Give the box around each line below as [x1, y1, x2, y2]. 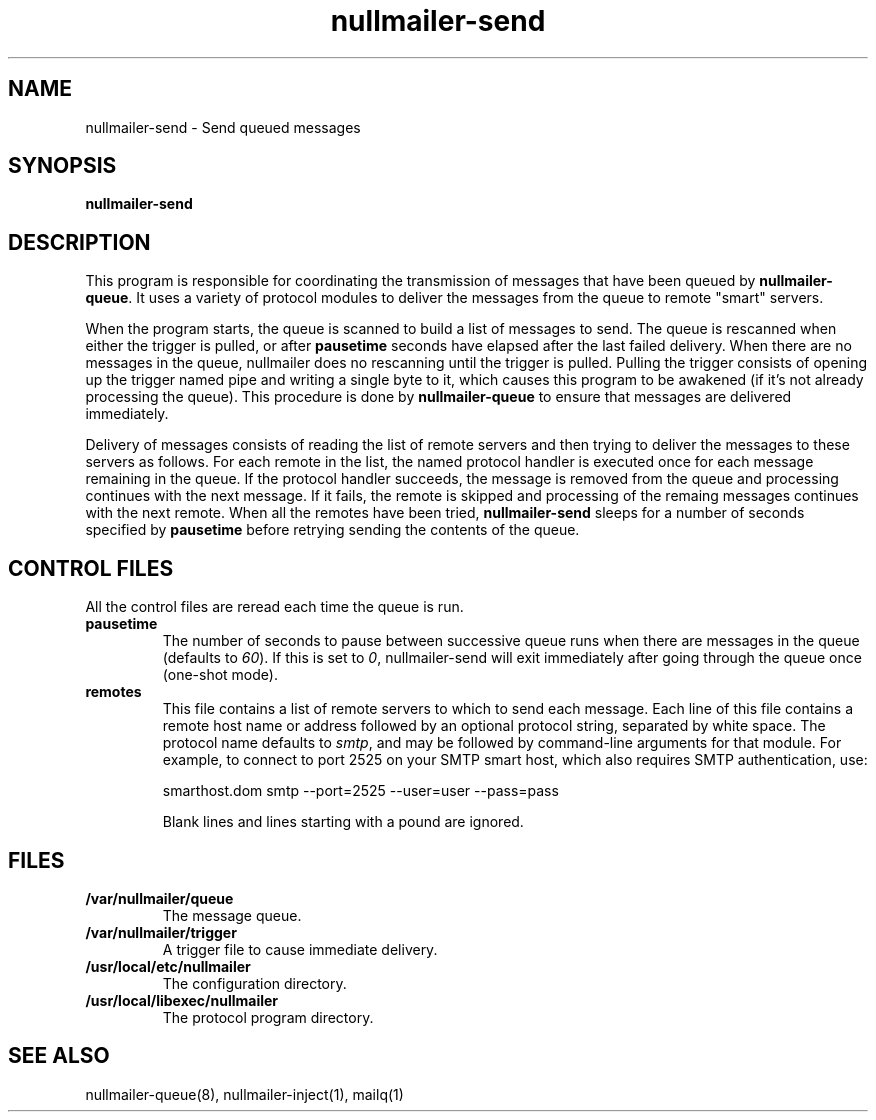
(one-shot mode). [162, 666, 278, 684]
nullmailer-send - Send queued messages [85, 118, 361, 136]
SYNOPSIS [8, 153, 117, 179]
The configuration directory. [162, 974, 347, 992]
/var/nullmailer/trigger [85, 923, 237, 941]
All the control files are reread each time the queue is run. [85, 598, 464, 616]
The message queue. [162, 906, 302, 924]
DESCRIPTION [8, 229, 151, 255]
